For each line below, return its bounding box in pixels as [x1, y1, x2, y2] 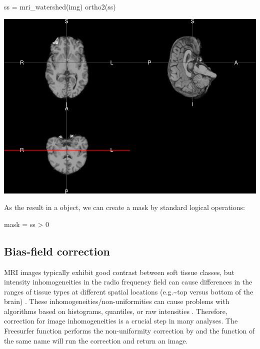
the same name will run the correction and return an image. [4, 335, 188, 345]
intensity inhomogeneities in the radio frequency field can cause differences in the [4, 276, 252, 287]
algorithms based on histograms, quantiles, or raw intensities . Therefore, [4, 305, 227, 316]
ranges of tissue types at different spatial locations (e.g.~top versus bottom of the [4, 286, 253, 296]
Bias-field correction [4, 243, 110, 258]
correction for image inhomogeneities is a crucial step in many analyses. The [4, 315, 238, 326]
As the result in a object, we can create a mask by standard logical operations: [4, 202, 245, 212]
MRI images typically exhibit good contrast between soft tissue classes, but [4, 266, 234, 277]
